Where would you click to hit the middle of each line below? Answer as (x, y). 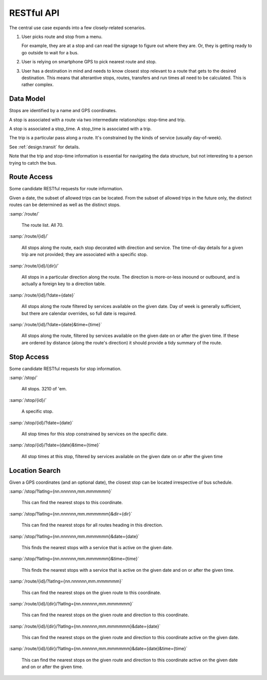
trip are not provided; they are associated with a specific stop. (85, 255)
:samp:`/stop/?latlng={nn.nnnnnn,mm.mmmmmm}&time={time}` (74, 559)
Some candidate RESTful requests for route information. (66, 189)
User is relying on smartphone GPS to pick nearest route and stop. (89, 62)
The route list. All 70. (43, 225)
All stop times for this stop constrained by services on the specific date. (95, 434)
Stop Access (29, 357)
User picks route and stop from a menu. (62, 37)
